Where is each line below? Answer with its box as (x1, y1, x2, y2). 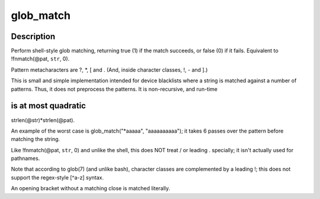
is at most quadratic (11, 101, 86, 111)
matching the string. (11, 136, 60, 143)
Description (11, 31, 56, 41)
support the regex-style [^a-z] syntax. (11, 174, 104, 181)
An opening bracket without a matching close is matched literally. (11, 185, 171, 192)
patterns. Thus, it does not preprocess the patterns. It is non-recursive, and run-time (11, 85, 217, 92)
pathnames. (11, 155, 40, 162)
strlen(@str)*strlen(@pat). (11, 116, 75, 124)
